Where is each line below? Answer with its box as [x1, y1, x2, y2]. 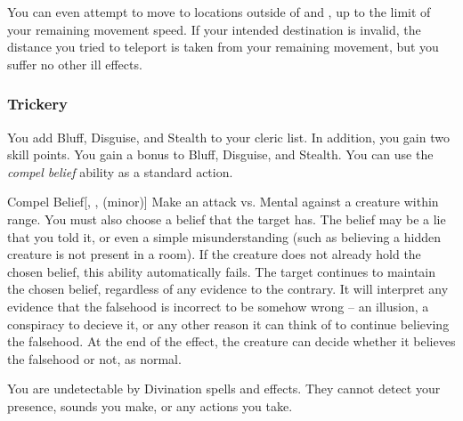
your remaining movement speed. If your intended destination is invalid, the [7, 20, 421, 38]
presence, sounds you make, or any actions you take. [7, 396, 293, 415]
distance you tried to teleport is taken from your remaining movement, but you [7, 37, 439, 56]
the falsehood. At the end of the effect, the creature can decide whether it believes [7, 332, 456, 351]
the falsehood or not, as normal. [7, 349, 182, 368]
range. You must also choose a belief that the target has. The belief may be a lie [7, 209, 446, 228]
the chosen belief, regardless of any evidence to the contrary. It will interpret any [7, 279, 449, 298]
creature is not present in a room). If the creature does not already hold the [7, 245, 421, 263]
